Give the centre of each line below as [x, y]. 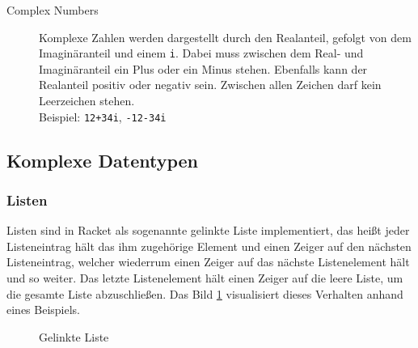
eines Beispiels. [44, 310]
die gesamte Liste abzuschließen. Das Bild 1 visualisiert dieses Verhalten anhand [205, 293]
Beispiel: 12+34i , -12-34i [103, 116]
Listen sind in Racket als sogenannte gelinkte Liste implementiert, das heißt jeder [208, 230]
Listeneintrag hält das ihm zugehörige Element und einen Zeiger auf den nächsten [209, 246]
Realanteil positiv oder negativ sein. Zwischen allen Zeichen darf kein [210, 85]
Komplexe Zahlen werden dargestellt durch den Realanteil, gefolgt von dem [225, 37]
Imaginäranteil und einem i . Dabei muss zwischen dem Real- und [201, 53]
